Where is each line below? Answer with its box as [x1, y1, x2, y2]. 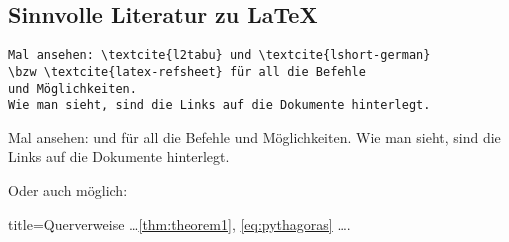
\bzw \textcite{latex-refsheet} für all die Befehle [8, 64, 366, 79]
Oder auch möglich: [8, 180, 128, 201]
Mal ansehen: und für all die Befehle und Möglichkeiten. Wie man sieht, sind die [8, 126, 501, 147]
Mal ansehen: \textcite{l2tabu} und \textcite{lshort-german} [8, 48, 431, 63]
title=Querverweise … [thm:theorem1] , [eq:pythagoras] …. [8, 213, 351, 234]
